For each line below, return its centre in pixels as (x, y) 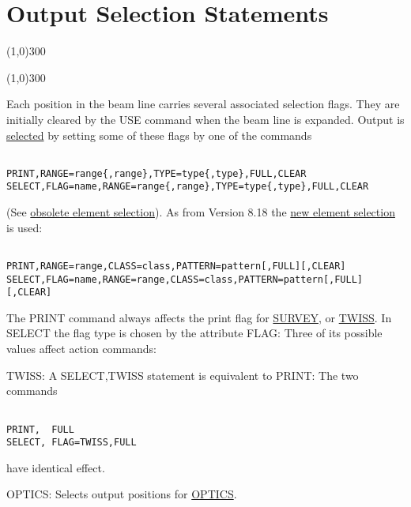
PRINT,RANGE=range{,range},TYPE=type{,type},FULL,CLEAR (156, 173)
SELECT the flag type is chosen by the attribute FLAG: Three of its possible (194, 333)
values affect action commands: (81, 349)
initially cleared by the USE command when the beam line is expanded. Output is (205, 119)
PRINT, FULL (40, 429)
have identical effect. (56, 467)
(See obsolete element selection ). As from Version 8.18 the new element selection (201, 212)
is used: (25, 227)
